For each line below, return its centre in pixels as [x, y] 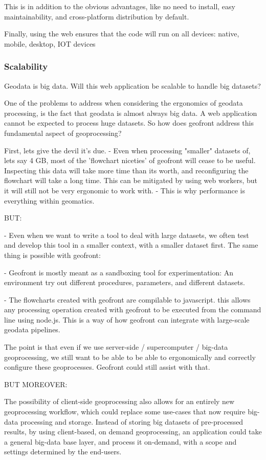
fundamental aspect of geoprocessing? [63, 133]
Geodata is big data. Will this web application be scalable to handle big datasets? [132, 85]
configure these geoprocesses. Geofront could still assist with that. [107, 367]
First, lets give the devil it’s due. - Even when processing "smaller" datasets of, [127, 150]
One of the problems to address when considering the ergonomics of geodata [124, 103]
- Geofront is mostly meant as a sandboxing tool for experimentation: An [119, 272]
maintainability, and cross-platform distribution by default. [97, 16]
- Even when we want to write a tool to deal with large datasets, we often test [127, 235]
